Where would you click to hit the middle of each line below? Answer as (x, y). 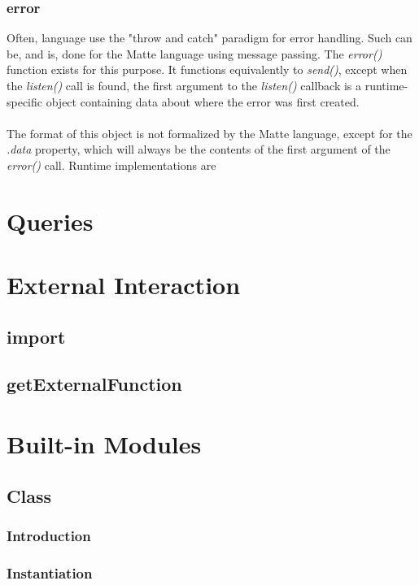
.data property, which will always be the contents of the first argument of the (199, 149)
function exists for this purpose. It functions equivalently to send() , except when (207, 69)
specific (25, 101)
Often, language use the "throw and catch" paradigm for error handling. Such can (209, 38)
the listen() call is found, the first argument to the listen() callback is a (184, 85)
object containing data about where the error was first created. (203, 101)
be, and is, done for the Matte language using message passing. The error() (194, 53)
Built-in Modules (104, 444)
